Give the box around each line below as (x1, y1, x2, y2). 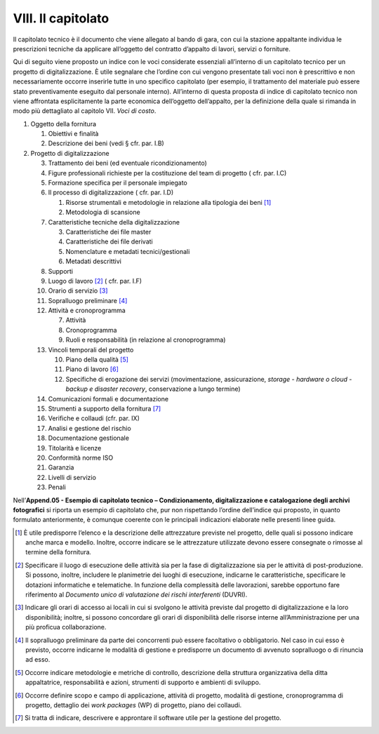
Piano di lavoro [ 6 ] (65, 365, 119, 373)
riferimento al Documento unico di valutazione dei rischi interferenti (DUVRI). (25, 590, 248, 599)
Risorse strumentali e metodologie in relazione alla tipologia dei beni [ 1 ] (65, 198, 272, 206)
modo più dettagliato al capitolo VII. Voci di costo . (13, 107, 157, 115)
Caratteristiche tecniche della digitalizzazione (48, 218, 180, 226)
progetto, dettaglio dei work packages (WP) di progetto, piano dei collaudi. (25, 700, 242, 709)
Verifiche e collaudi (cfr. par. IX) (48, 414, 140, 422)
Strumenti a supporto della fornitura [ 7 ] (48, 404, 161, 413)
